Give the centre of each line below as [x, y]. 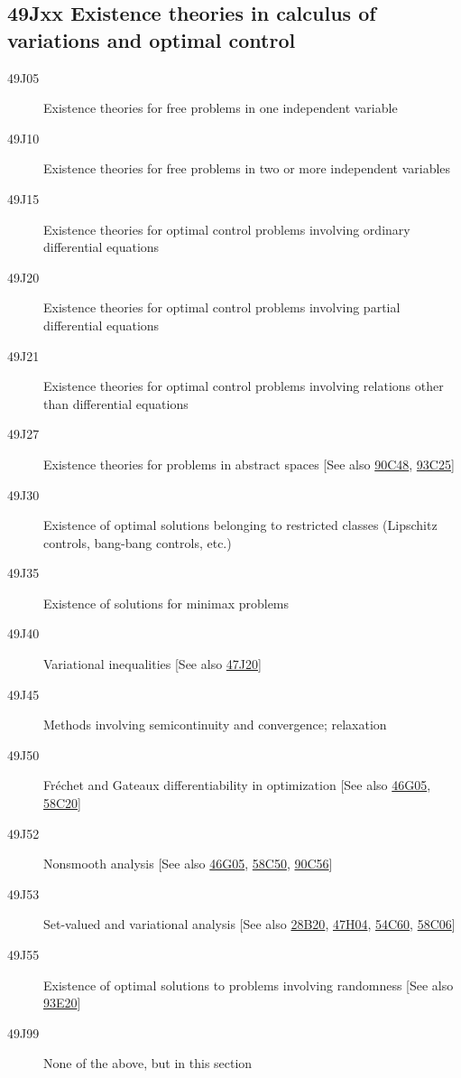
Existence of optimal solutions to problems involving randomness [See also [249, 985]
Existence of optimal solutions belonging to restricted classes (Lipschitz [240, 525]
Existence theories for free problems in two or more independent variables [247, 168]
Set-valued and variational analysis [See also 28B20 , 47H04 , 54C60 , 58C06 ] [249, 924]
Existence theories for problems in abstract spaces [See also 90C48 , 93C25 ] [249, 464]
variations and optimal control [152, 39]
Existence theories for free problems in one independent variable [221, 108]
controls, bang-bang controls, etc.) [138, 542]
